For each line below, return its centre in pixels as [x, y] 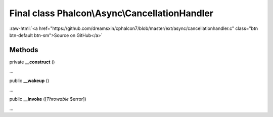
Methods [24, 50]
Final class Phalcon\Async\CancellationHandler [111, 13]
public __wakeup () [29, 81]
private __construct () [32, 62]
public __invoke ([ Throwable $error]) [48, 99]
